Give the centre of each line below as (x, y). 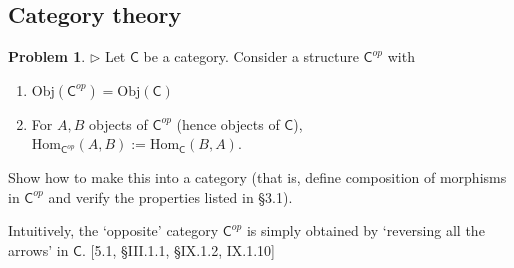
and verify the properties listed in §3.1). (170, 196)
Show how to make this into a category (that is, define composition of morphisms (257, 176)
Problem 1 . (47, 56)
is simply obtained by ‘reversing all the (365, 230)
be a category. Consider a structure (251, 56)
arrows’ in (38, 249)
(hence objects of (228, 123)
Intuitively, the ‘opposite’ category (113, 230)
